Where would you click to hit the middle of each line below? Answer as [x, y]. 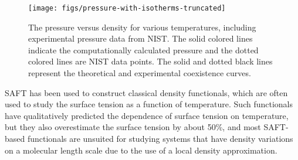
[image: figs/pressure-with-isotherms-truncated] [127, 8]
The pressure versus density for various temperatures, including [142, 27]
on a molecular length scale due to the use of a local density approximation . [141, 150]
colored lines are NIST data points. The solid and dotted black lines [150, 61]
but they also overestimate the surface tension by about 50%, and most [133, 127]
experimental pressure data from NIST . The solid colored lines [140, 38]
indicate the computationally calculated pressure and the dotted [143, 50]
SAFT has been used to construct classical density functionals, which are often [146, 92]
